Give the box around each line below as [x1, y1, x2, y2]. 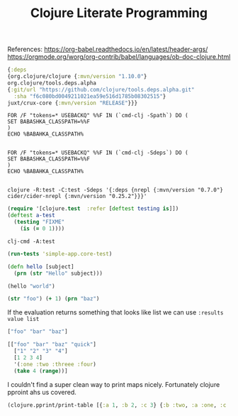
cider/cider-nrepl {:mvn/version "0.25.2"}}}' [7, 193, 147, 200]
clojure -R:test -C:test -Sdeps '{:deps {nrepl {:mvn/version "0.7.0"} [7, 187, 223, 194]
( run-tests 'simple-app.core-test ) [7, 250, 113, 257]
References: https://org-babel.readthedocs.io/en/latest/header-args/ [7, 45, 208, 54]
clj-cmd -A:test [7, 238, 55, 245]
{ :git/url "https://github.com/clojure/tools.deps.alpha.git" [7, 86, 195, 93]
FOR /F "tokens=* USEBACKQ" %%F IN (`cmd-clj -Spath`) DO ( [7, 112, 189, 119]
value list [7, 316, 40, 323]
